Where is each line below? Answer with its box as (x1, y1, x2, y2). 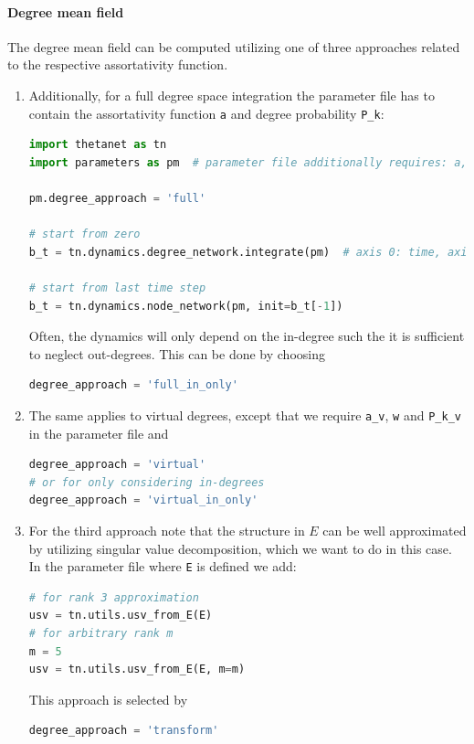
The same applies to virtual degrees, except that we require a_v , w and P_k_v (28, 405, 461, 424)
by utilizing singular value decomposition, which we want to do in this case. (28, 538, 452, 558)
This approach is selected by (28, 689, 188, 708)
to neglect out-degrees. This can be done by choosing (28, 344, 325, 363)
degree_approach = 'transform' (28, 724, 219, 738)
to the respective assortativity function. (7, 55, 228, 74)
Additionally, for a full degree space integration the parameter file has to (28, 85, 435, 104)
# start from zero (28, 228, 141, 241)
